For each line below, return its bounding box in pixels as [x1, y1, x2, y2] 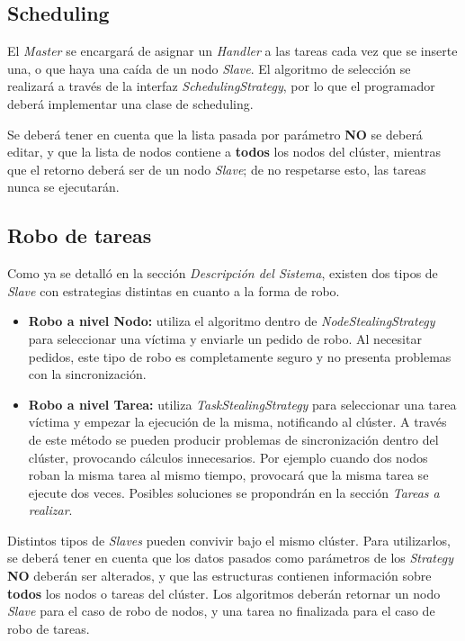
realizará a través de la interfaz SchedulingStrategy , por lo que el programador [7, 77, 435, 95]
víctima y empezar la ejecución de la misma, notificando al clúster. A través [28, 412, 447, 431]
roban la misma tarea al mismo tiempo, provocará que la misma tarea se [28, 465, 429, 484]
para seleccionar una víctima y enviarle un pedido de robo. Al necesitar [28, 329, 422, 348]
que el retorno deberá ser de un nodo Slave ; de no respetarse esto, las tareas [7, 159, 426, 178]
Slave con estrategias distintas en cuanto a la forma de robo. [7, 281, 340, 300]
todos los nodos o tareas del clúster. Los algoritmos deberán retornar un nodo [7, 583, 441, 602]
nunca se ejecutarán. [7, 177, 120, 196]
